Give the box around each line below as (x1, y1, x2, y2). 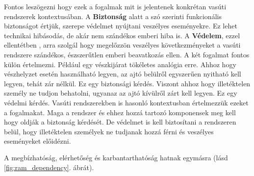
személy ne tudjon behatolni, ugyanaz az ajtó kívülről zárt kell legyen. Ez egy (4, 88, 237, 98)
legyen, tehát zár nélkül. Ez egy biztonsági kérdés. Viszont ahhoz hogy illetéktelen (4, 78, 251, 88)
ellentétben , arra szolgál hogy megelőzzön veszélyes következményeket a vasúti (4, 40, 241, 50)
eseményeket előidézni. (4, 136, 71, 146)
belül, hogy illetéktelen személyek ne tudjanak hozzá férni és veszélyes (4, 126, 214, 136)
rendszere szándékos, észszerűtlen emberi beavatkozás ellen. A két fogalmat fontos (4, 49, 250, 59)
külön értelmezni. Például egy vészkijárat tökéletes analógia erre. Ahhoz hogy (4, 59, 236, 69)
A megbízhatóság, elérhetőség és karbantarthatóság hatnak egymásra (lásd (4, 152, 228, 162)
